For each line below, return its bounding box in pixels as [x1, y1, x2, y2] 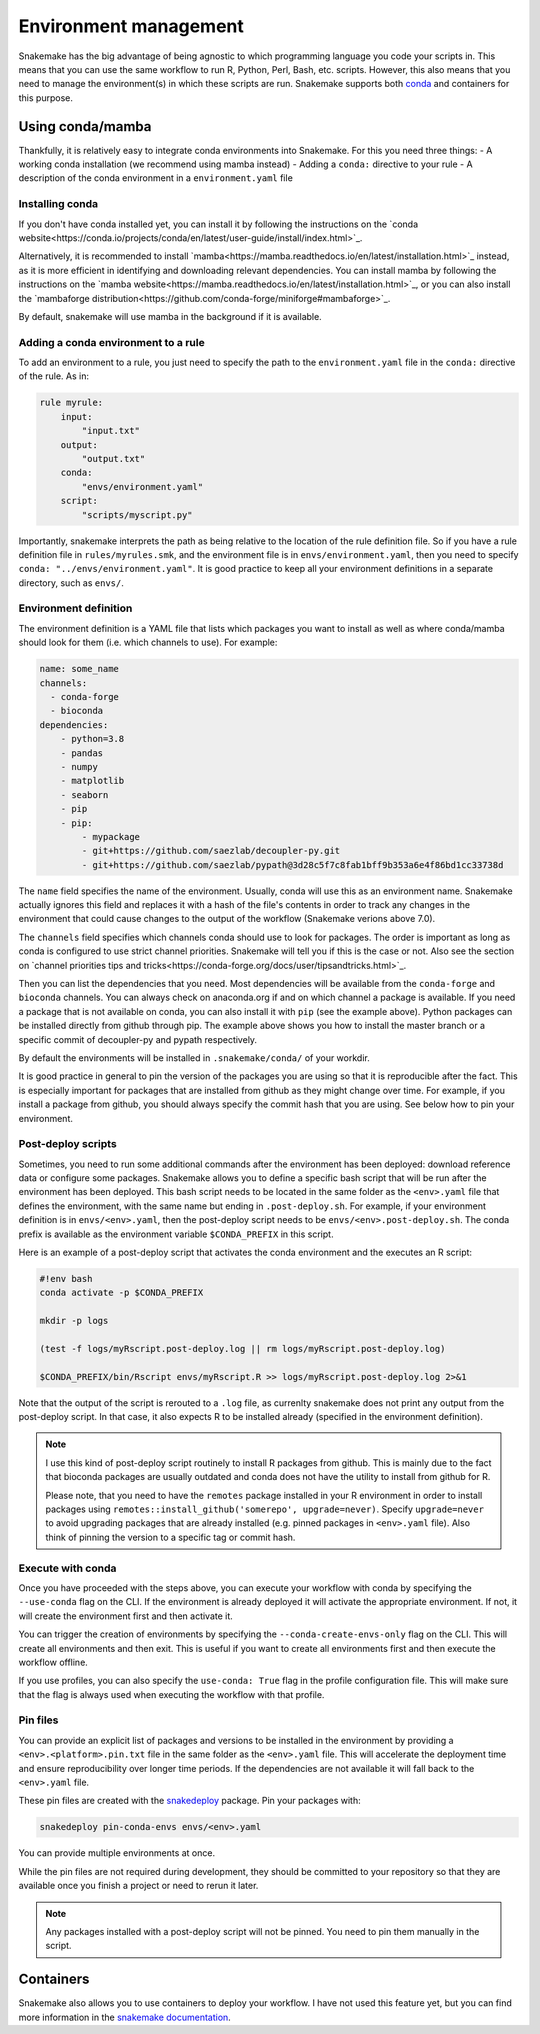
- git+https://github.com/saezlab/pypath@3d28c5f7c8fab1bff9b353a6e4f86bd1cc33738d [81, 859, 504, 870]
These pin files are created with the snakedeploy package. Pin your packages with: [18, 1795, 361, 1807]
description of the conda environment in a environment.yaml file [18, 172, 294, 184]
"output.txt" [81, 453, 146, 464]
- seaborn [60, 789, 109, 800]
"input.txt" [81, 425, 140, 437]
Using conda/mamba [18, 118, 152, 135]
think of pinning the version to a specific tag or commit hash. [45, 1531, 296, 1543]
